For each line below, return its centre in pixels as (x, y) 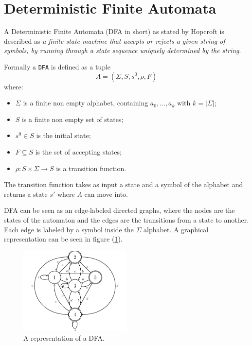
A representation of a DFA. (64, 337)
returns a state (26, 194)
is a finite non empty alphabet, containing (86, 103)
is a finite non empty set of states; (73, 119)
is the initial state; (63, 135)
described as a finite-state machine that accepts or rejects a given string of (115, 41)
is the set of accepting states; (78, 151)
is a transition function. (91, 168)
